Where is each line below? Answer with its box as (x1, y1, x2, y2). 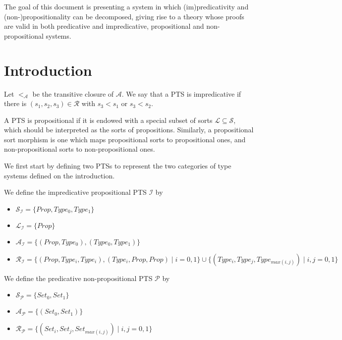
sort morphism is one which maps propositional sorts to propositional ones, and (4, 134, 246, 144)
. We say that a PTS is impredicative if (121, 88, 241, 99)
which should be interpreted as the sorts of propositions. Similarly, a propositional (4, 124, 254, 135)
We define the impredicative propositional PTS (4, 187, 147, 197)
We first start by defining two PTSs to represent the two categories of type (4, 161, 231, 171)
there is (4, 98, 27, 109)
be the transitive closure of (32, 88, 114, 99)
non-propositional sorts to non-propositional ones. (4, 144, 155, 154)
